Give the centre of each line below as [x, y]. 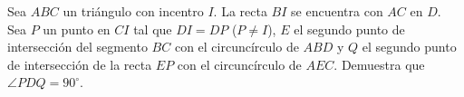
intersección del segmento [77, 47]
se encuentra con [337, 11]
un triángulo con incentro [133, 11]
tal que [153, 29]
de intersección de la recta [80, 64]
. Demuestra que [379, 64]
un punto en [77, 29]
